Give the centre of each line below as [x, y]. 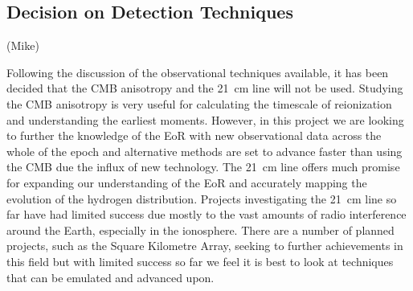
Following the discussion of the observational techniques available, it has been [198, 72]
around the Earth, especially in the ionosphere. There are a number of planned [200, 230]
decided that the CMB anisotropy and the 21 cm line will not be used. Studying [205, 88]
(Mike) [23, 45]
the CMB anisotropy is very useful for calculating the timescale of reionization [199, 103]
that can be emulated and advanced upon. [110, 277]
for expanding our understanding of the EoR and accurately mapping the [187, 182]
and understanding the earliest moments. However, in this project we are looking [205, 119]
